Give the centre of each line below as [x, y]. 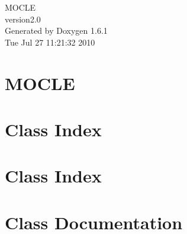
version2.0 [23, 19]
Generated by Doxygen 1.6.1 [56, 31]
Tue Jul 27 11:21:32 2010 [50, 42]
